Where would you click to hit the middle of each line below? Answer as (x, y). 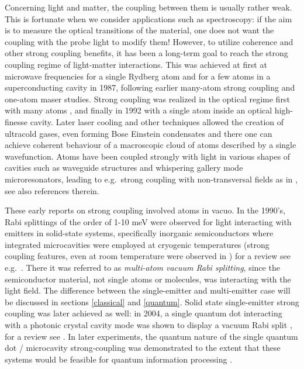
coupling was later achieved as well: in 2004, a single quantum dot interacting (144, 313)
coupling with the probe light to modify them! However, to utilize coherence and (149, 41)
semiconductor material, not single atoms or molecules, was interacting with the (148, 279)
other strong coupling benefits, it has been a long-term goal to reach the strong (146, 53)
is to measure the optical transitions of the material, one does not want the (139, 30)
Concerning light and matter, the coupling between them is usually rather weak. (148, 7)
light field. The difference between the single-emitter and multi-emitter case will (148, 290)
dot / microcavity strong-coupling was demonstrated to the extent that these (143, 348)
